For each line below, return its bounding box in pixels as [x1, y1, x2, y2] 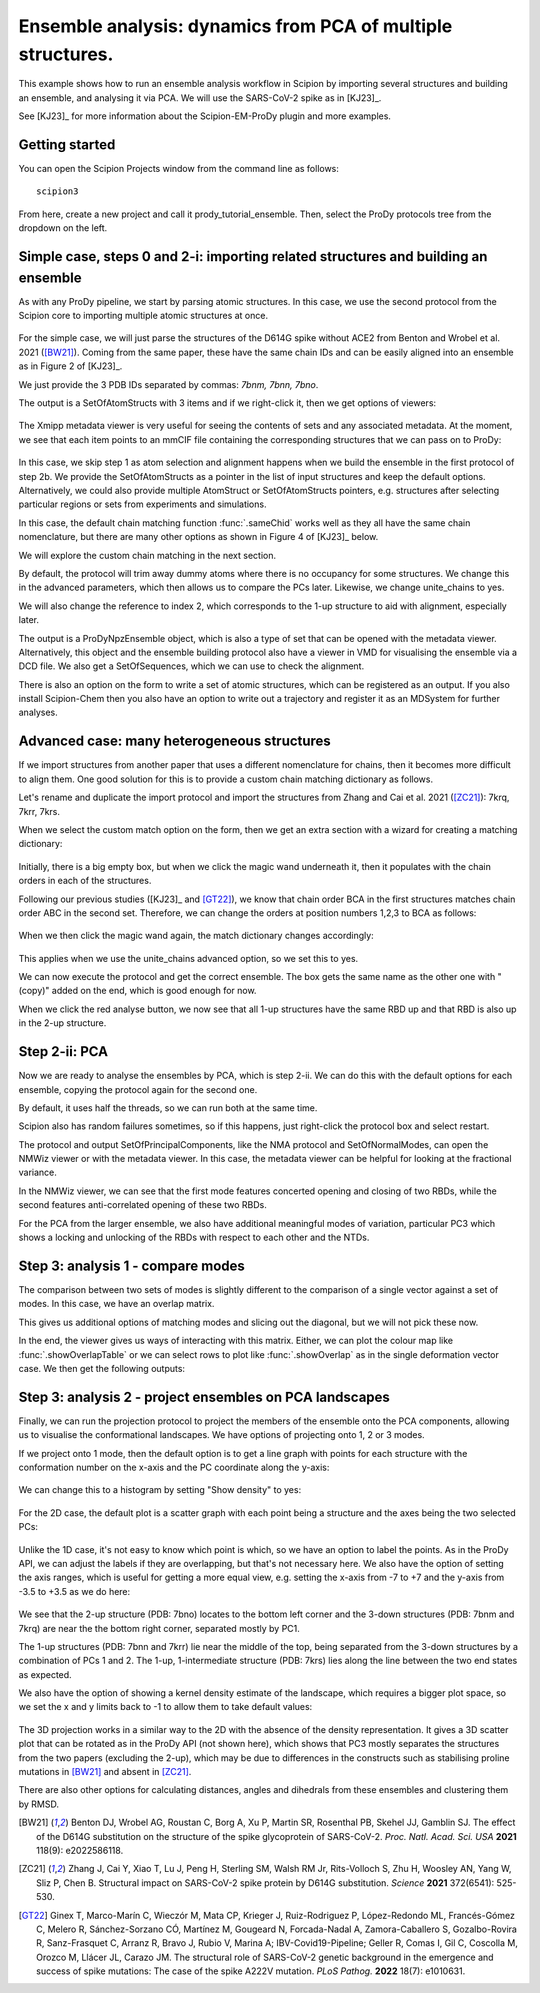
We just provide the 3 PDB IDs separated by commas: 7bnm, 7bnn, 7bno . [18, 378, 319, 390]
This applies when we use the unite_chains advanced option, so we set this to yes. [18, 952, 359, 964]
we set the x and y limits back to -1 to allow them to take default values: [18, 1701, 313, 1713]
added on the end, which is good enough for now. [51, 985, 257, 997]
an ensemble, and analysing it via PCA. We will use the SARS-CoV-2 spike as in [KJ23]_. [18, 91, 382, 104]
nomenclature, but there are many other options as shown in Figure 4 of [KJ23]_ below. [18, 531, 379, 543]
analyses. [18, 706, 59, 719]
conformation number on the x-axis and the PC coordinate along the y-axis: [18, 1461, 330, 1473]
